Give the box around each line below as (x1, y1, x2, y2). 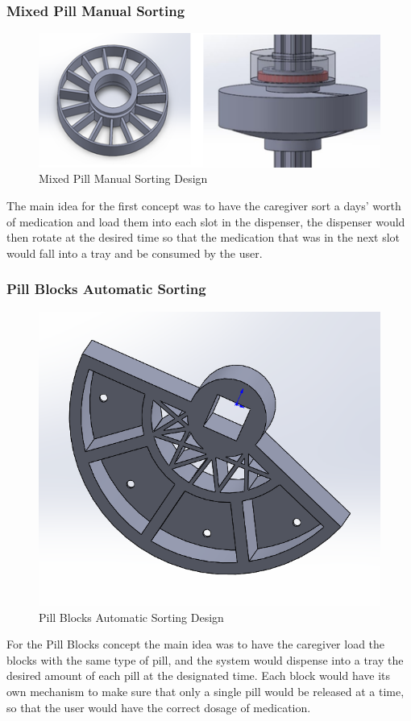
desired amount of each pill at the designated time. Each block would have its (6, 667, 391, 684)
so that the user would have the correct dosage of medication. (6, 698, 311, 715)
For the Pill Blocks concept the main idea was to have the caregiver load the (6, 636, 385, 653)
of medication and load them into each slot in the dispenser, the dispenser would (6, 213, 405, 230)
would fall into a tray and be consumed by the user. (6, 244, 263, 261)
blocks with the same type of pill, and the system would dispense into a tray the (6, 651, 404, 668)
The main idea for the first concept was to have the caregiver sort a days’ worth (6, 197, 401, 213)
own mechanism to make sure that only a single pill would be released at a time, (6, 682, 405, 699)
